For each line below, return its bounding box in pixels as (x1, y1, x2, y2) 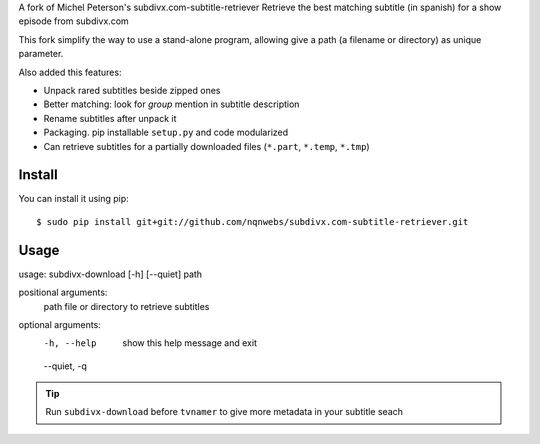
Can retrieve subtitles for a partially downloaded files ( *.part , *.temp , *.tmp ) (43, 140, 370, 152)
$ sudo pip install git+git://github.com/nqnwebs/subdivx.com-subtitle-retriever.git (36, 216, 469, 227)
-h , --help (43, 338, 97, 349)
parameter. (18, 48, 64, 60)
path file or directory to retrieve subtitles (43, 300, 210, 312)
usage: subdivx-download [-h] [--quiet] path (18, 268, 203, 280)
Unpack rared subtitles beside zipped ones (43, 84, 221, 96)
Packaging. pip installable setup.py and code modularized (43, 126, 289, 139)
